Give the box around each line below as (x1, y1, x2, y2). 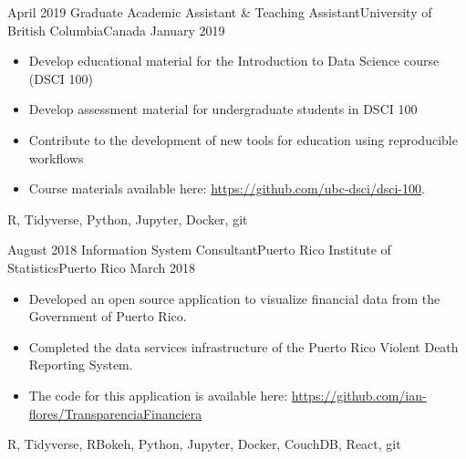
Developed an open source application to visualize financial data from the (28, 288, 440, 308)
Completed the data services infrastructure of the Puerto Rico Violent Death (28, 337, 459, 356)
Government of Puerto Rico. (28, 307, 187, 326)
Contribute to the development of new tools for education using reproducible (28, 130, 458, 149)
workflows (28, 148, 84, 167)
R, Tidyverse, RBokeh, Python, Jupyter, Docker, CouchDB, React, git (7, 434, 401, 454)
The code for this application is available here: (28, 385, 288, 404)
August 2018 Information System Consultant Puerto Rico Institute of (7, 240, 391, 259)
